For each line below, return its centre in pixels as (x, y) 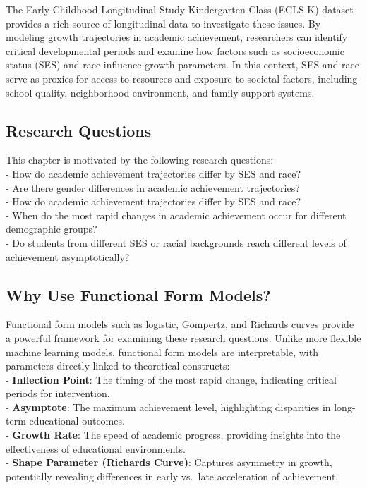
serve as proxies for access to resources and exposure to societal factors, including (182, 78)
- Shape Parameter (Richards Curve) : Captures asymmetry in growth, (169, 462)
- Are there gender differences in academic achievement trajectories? (153, 187)
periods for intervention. (58, 393)
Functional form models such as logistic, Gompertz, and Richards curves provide (180, 324)
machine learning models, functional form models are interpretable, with (162, 352)
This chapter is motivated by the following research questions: (140, 160)
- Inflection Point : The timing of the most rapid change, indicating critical (171, 379)
